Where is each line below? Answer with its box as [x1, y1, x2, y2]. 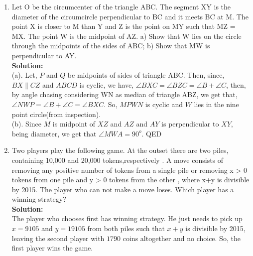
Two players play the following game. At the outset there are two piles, [11, 145, 229, 155]
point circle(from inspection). [11, 109, 101, 119]
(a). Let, [11, 70, 37, 80]
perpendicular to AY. [11, 50, 77, 60]
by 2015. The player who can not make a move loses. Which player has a [11, 184, 234, 194]
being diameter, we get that [11, 128, 97, 138]
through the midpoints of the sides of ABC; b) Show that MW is [11, 40, 210, 51]
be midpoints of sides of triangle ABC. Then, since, [67, 70, 225, 80]
